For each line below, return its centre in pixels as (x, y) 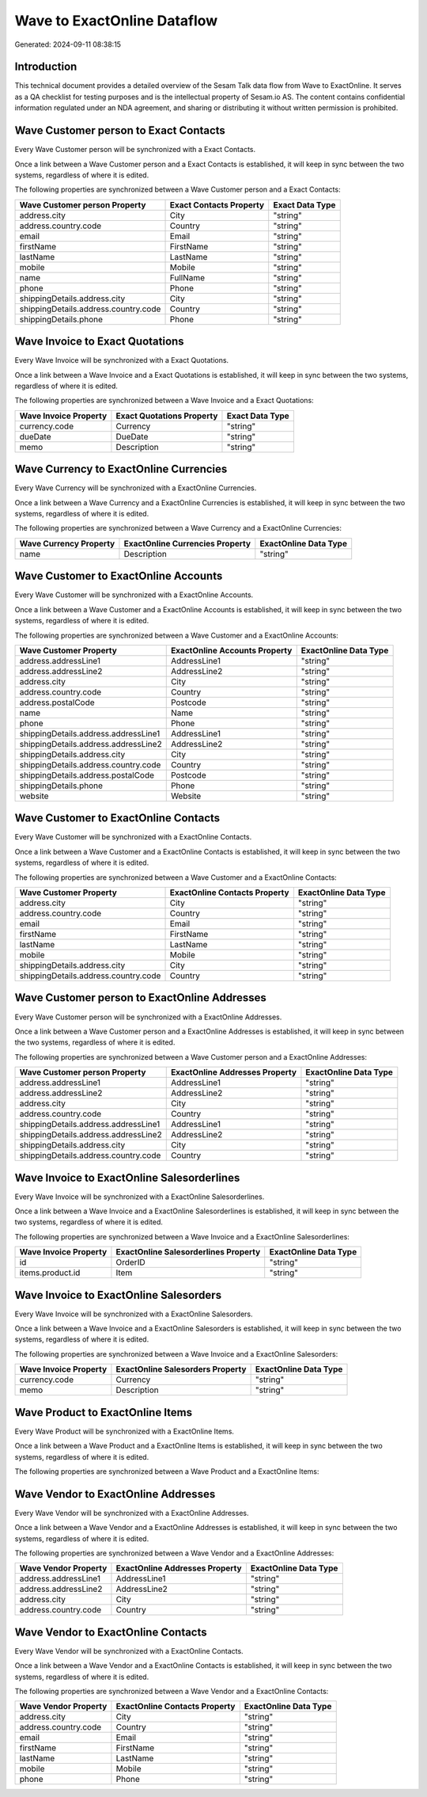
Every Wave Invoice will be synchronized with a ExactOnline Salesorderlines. (140, 1197)
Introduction (46, 67)
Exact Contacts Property (217, 204)
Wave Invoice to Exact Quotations (100, 342)
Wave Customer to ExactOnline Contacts (117, 819)
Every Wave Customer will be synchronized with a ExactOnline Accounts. (134, 595)
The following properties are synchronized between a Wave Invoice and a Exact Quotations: (164, 401)
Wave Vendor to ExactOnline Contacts (111, 1632)
